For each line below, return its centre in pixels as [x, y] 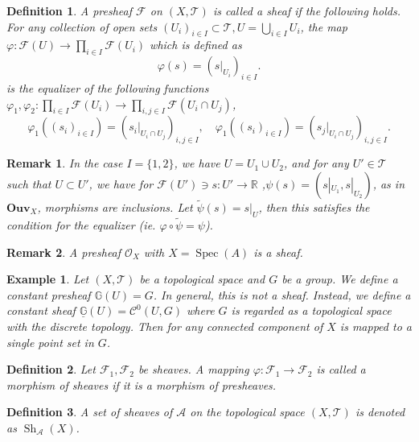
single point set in [50, 342]
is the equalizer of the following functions [108, 87]
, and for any [316, 163]
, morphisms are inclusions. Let [115, 207]
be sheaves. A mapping [193, 369]
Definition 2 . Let [51, 369]
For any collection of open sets [82, 26]
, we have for [121, 183]
